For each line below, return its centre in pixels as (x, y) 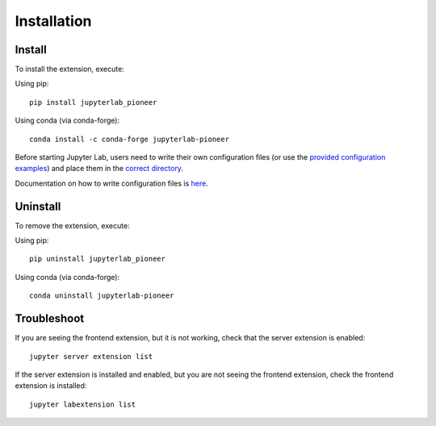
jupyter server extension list (91, 356)
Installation (53, 21)
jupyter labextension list (83, 404)
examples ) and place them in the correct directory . (99, 169)
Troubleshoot (50, 319)
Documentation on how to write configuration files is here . (112, 183)
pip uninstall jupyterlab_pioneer (97, 259)
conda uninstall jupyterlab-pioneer (102, 296)
